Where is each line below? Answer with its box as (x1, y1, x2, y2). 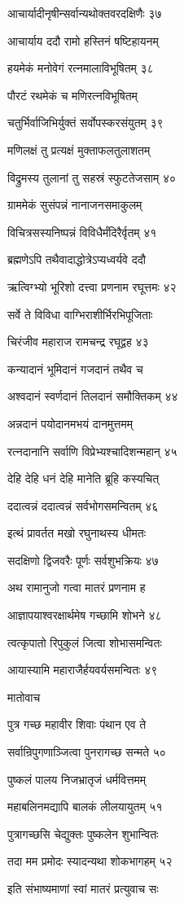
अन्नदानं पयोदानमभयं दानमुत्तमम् (7, 414, 134, 432)
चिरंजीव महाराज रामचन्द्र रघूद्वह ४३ (7, 333, 149, 350)
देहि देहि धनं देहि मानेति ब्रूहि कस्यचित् (7, 470, 160, 487)
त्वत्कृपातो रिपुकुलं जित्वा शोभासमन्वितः (7, 633, 162, 651)
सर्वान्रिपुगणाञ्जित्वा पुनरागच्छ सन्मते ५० (7, 743, 166, 761)
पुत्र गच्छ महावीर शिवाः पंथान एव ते (7, 716, 147, 733)
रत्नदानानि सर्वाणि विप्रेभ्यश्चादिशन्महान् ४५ (7, 442, 177, 459)
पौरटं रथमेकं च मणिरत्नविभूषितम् (7, 86, 138, 103)
